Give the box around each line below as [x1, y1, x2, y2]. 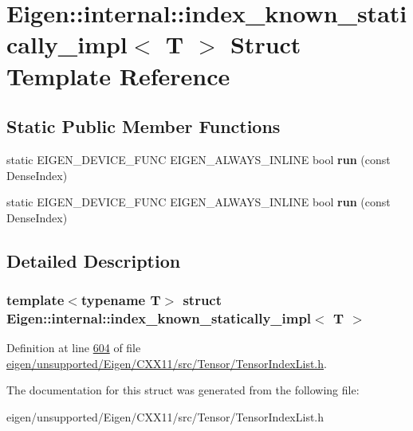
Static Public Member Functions [6, 114, 281, 139]
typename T [81, 290, 161, 310]
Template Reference [6, 59, 230, 92]
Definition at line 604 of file [6, 339, 141, 356]
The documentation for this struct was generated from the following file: [6, 382, 360, 398]
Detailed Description [6, 248, 181, 272]
